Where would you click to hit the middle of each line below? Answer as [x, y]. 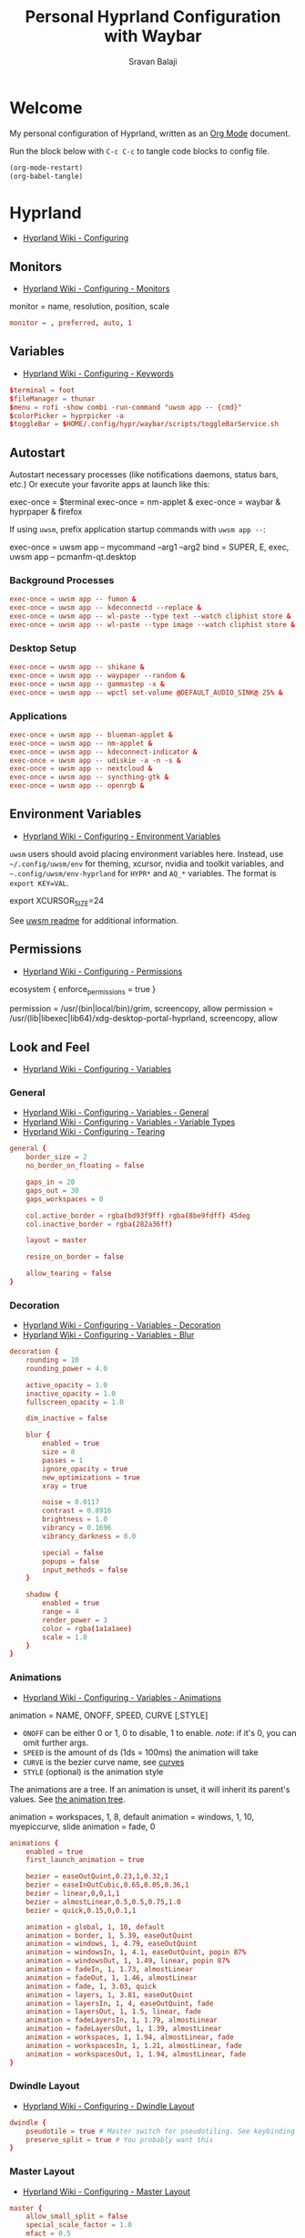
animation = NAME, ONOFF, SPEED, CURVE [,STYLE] [109, 1715]
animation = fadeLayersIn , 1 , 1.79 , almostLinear [122, 2020]
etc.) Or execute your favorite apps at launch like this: [110, 485]
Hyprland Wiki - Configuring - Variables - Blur [108, 1335]
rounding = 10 [52, 1360]
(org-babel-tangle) [46, 176]
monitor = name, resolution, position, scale [90, 307]
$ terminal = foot [42, 390]
